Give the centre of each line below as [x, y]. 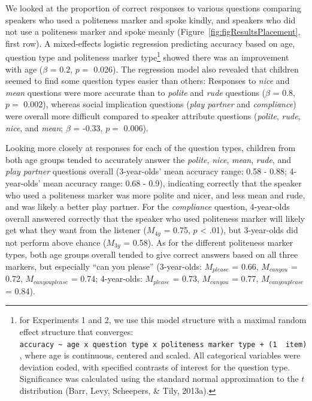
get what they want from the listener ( [76, 230]
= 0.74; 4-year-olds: [107, 278]
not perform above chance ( [56, 242]
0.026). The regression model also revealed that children [196, 69]
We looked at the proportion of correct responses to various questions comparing [153, 8]
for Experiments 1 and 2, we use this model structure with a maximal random [163, 320]
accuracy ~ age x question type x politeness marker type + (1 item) [163, 344]
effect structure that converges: [76, 331]
